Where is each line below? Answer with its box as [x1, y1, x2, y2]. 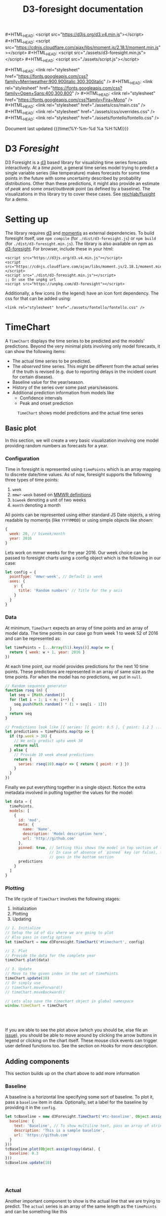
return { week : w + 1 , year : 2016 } [9, 650, 85, 655]
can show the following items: [5, 348, 66, 354]
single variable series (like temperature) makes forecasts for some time [5, 170, 150, 176]
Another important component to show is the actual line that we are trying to [5, 1198, 161, 1204]
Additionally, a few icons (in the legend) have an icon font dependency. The [5, 290, 159, 296]
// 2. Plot [5, 948, 28, 953]
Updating [12, 916, 32, 922]
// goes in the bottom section [49, 854, 114, 859]
